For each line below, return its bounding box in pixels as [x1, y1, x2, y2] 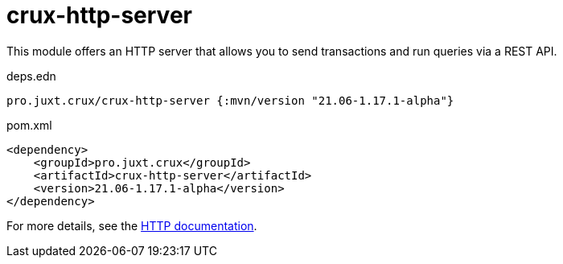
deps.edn [6, 68, 56, 83]
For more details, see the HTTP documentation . [6, 218, 257, 233]
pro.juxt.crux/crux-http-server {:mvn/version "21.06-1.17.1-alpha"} [6, 93, 454, 107]
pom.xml [6, 118, 52, 132]
